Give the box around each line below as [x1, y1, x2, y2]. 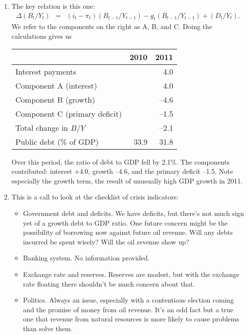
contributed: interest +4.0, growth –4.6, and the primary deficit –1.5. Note [11, 166, 233, 176]
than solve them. [23, 323, 73, 333]
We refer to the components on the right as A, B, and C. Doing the [11, 21, 213, 31]
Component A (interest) [15, 79, 97, 91]
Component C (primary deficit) [15, 107, 122, 119]
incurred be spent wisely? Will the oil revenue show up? [23, 236, 189, 246]
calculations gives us [11, 31, 72, 41]
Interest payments [15, 65, 76, 77]
